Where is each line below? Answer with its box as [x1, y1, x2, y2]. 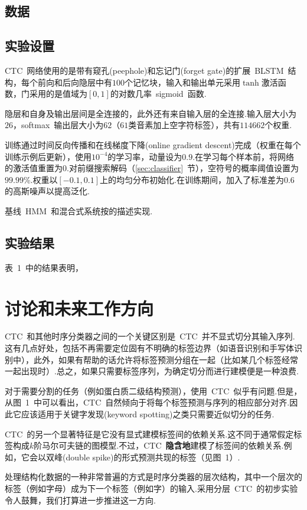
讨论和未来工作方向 [5, 296, 154, 320]
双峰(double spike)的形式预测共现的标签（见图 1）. [45, 450, 240, 463]
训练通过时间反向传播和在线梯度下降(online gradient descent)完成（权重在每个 [5, 138, 301, 151]
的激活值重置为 [5, 162, 63, 174]
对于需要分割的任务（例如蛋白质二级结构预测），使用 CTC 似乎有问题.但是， [5, 384, 302, 397]
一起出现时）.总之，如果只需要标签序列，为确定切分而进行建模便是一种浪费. [5, 365, 299, 377]
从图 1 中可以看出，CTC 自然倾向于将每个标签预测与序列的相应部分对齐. [5, 396, 290, 408]
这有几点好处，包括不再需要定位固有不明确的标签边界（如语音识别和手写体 [5, 342, 294, 354]
